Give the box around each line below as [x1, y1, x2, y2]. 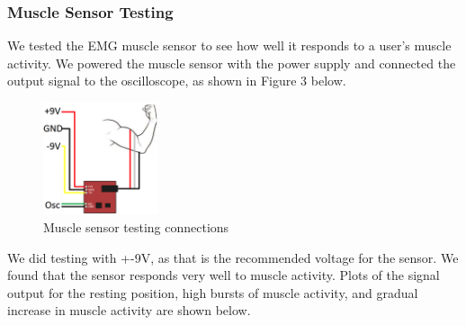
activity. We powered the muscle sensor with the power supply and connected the [7, 53, 456, 72]
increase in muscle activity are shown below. [7, 301, 251, 320]
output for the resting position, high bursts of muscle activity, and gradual [7, 283, 418, 302]
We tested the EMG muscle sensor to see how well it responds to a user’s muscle [7, 36, 452, 55]
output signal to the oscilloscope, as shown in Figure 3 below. [7, 71, 346, 90]
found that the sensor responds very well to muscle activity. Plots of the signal [7, 266, 440, 284]
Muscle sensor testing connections [43, 217, 229, 236]
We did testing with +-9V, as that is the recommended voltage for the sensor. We [7, 248, 459, 266]
